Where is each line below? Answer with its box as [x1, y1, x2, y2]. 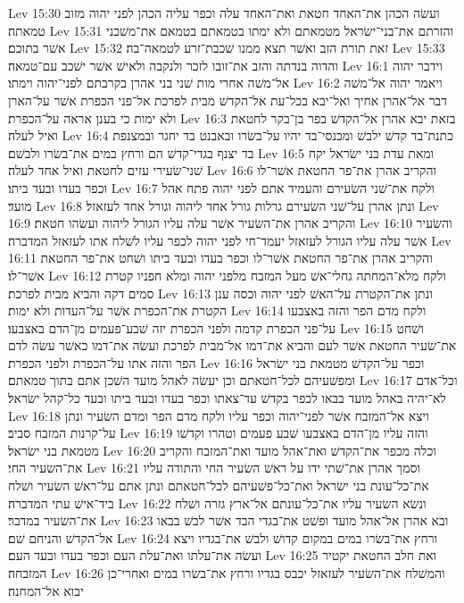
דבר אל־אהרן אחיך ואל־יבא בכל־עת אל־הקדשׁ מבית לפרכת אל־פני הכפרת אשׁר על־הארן [8, 90, 448, 109]
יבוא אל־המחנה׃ [8, 581, 84, 599]
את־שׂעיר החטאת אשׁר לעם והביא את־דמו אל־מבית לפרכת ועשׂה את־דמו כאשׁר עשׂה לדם [8, 336, 457, 355]
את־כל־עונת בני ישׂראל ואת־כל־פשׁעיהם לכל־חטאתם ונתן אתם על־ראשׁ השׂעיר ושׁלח [8, 476, 429, 495]
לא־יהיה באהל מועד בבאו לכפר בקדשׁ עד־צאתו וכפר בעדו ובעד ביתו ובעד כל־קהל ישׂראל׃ [8, 389, 446, 407]
